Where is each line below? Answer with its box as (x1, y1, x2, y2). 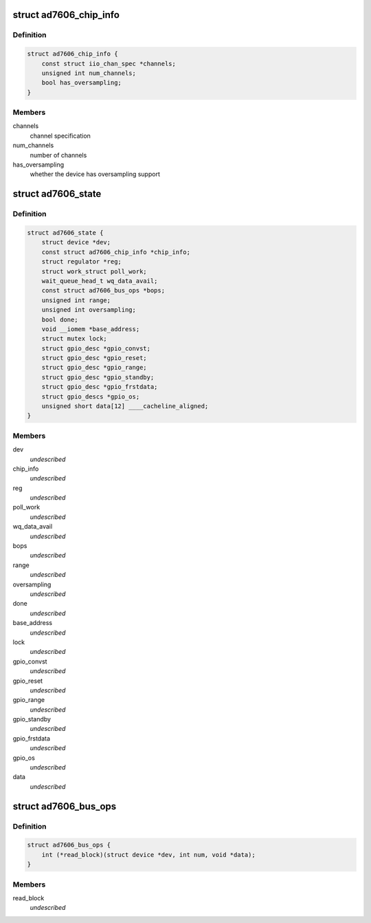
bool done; (41, 315, 78, 323)
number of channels (30, 151, 87, 159)
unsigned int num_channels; (41, 69, 137, 77)
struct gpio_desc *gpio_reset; (41, 354, 147, 362)
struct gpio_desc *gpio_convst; (41, 344, 151, 352)
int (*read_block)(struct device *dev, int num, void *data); (41, 851, 256, 858)
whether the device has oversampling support (30, 170, 161, 178)
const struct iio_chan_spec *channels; (41, 59, 177, 67)
